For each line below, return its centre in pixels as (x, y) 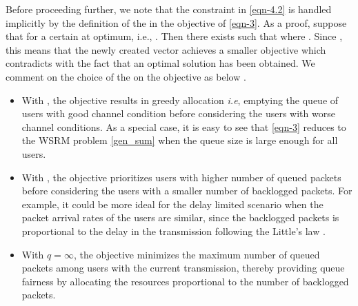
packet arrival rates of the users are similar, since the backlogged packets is (180, 217)
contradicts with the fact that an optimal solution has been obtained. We (160, 63)
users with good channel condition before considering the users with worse (178, 113)
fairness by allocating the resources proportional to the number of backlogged (185, 281)
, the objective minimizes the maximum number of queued (197, 254)
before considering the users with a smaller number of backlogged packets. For (187, 191)
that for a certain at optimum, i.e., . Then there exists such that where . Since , (174, 36)
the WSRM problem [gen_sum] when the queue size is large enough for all (180, 140)
